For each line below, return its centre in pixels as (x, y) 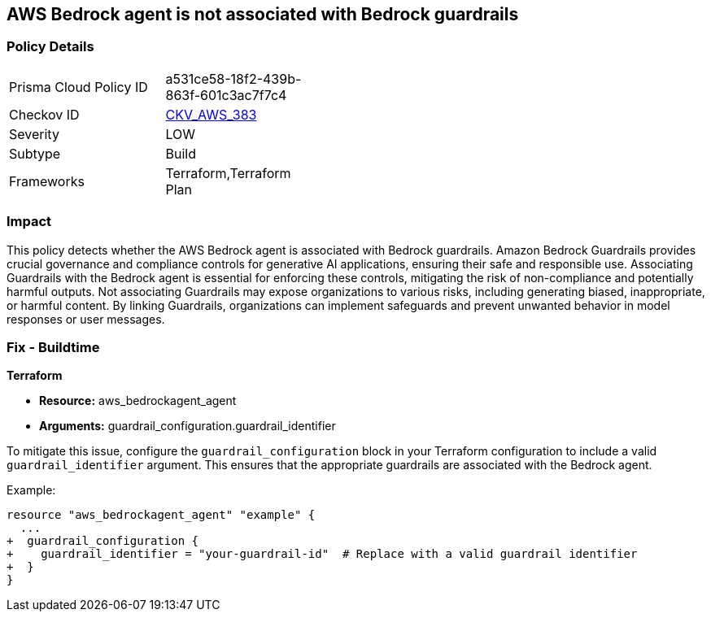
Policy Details (50, 47)
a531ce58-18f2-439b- (233, 78)
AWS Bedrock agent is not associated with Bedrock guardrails (263, 14)
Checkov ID (44, 114)
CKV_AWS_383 (211, 114)
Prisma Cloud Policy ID (79, 87)
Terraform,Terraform (228, 173)
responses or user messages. (86, 319)
